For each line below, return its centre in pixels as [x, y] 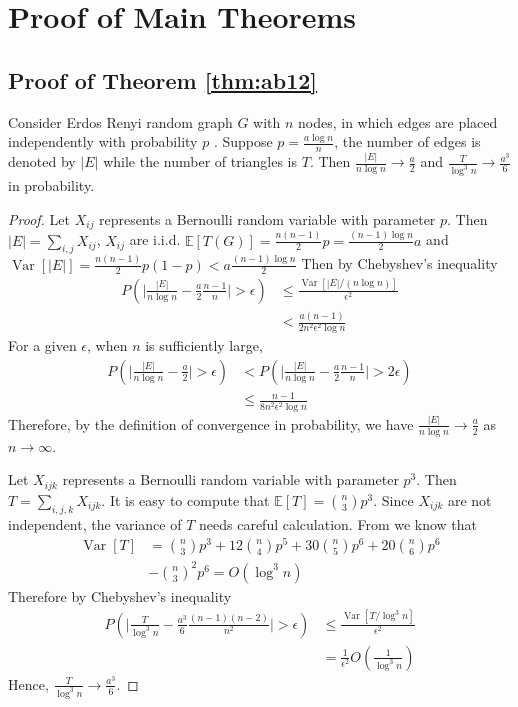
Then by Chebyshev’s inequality [399, 263]
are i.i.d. [155, 239]
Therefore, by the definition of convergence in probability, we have [211, 423]
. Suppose [243, 141]
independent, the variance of [95, 523]
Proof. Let [39, 218]
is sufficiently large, [204, 345]
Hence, [28, 683]
